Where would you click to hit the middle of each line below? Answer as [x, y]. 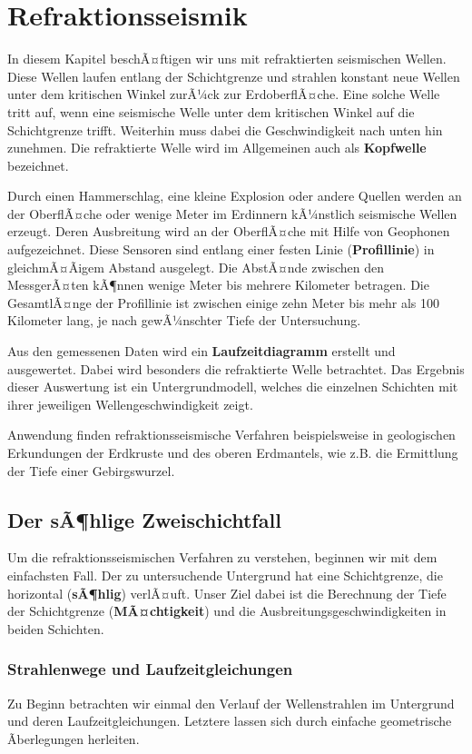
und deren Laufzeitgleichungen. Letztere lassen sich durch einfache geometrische [230, 721]
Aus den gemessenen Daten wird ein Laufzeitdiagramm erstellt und [202, 351]
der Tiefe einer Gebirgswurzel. [91, 470]
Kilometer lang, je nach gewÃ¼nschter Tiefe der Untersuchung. [184, 320]
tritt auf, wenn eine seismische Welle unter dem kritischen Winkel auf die [211, 111]
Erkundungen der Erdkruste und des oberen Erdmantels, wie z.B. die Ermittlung [233, 452]
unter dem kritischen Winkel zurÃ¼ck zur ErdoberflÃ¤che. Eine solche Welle [224, 94]
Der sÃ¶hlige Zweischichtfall [144, 519]
